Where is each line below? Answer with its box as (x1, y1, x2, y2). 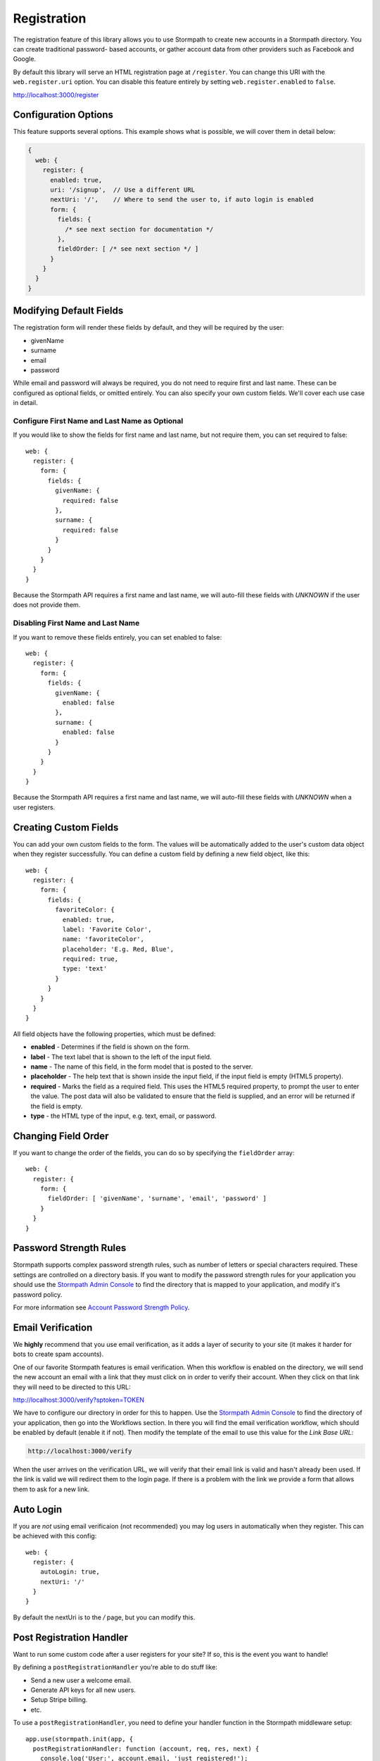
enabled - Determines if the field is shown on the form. (30, 1043, 190, 1051)
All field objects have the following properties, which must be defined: (13, 1029, 216, 1038)
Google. (13, 55, 37, 63)
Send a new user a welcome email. (30, 1676, 132, 1684)
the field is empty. (30, 1102, 83, 1110)
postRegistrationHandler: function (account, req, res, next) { (32, 1744, 260, 1753)
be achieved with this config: (13, 1532, 97, 1541)
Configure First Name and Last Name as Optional (13, 416, 184, 425)
